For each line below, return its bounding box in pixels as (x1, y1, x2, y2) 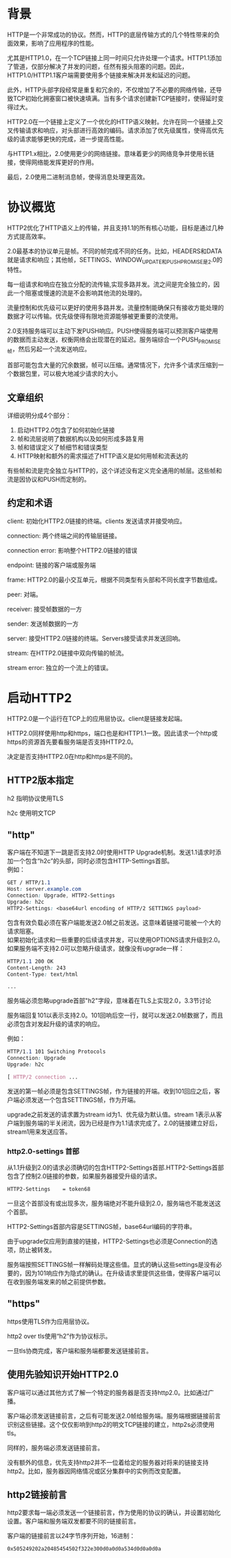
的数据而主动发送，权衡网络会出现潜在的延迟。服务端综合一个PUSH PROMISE (7, 335, 221, 345)
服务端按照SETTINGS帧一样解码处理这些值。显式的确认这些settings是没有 (7, 1261, 217, 1268)
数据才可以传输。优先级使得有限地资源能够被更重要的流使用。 (7, 312, 182, 320)
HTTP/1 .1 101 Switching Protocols (7, 1048, 107, 1056)
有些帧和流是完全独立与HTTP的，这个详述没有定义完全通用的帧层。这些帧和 (7, 466, 222, 475)
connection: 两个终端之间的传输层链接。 (7, 531, 121, 540)
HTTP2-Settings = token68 (7, 1186, 91, 1193)
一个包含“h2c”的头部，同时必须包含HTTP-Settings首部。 (12, 857, 173, 865)
